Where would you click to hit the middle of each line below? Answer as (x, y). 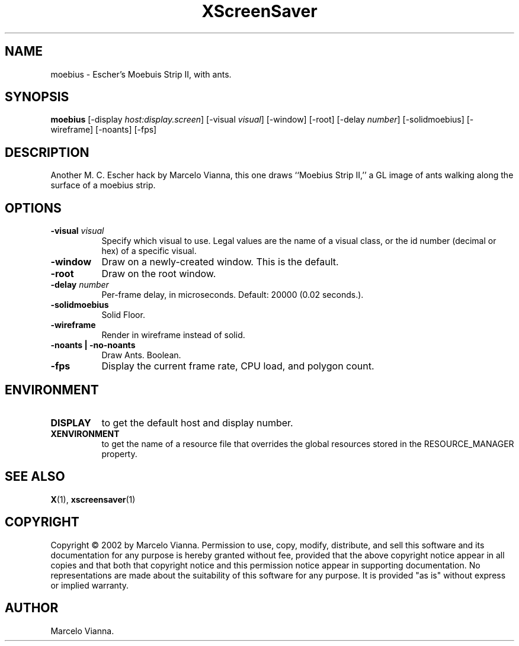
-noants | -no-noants (93, 345)
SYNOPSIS (37, 97)
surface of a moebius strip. (103, 185)
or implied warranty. (90, 585)
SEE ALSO (35, 477)
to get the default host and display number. (197, 422)
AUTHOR (32, 608)
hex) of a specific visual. (149, 251)
